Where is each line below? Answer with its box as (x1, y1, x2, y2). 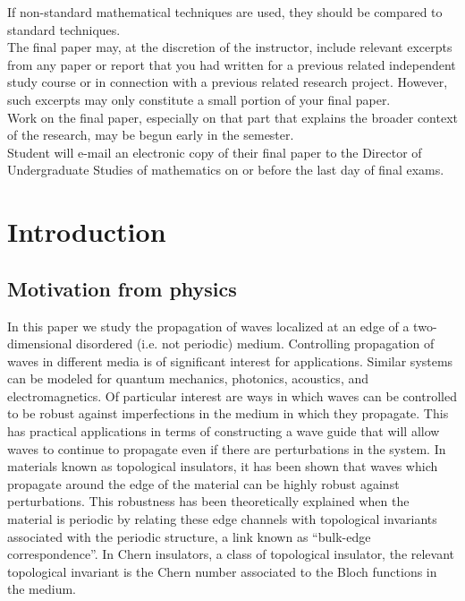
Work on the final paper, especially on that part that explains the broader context (7, 107, 459, 126)
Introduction (7, 213, 166, 250)
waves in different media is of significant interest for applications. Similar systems (7, 351, 453, 370)
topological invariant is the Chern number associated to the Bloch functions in (7, 562, 437, 580)
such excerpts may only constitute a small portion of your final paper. (7, 90, 391, 108)
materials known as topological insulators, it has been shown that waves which (7, 457, 438, 476)
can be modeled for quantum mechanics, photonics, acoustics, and (7, 369, 369, 388)
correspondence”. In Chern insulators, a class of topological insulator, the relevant (7, 545, 455, 563)
